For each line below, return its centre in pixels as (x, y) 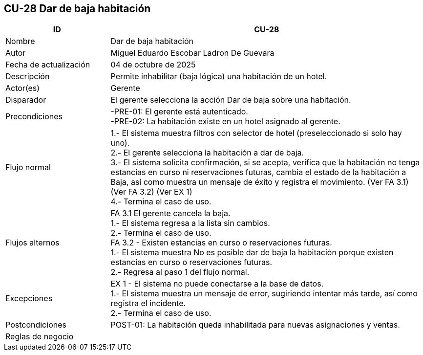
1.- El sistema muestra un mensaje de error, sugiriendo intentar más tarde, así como (264, 294)
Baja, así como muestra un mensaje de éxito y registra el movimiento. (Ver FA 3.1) (260, 182)
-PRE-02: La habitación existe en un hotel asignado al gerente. (225, 122)
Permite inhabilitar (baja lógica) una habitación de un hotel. (219, 77)
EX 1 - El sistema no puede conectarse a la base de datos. (217, 284)
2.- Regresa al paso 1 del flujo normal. (180, 272)
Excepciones (29, 299)
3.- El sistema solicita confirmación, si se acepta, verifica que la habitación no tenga (265, 163)
